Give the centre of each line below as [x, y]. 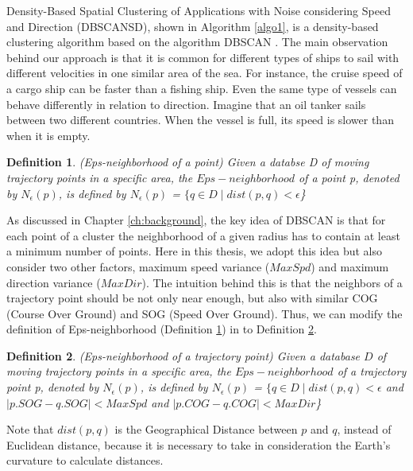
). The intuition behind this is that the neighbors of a [272, 282]
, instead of [364, 429]
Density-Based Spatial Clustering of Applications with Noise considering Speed [199, 10]
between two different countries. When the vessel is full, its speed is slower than [200, 120]
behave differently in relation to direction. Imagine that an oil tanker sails [186, 104]
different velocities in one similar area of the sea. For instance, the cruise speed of [205, 73]
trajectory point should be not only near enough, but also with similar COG [192, 298]
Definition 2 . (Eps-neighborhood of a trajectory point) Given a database [183, 355]
